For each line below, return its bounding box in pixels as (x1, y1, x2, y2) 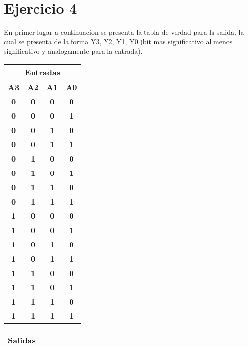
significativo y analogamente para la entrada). (4, 46, 142, 56)
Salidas (8, 334, 35, 346)
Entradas (25, 66, 61, 78)
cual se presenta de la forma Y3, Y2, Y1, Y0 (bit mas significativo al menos (4, 36, 233, 46)
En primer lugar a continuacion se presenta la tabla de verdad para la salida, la (4, 27, 244, 37)
